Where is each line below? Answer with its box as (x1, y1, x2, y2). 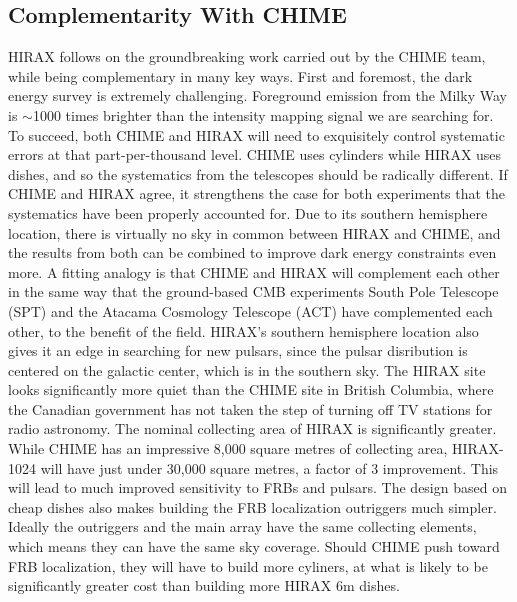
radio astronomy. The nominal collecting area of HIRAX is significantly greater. (8, 418, 497, 439)
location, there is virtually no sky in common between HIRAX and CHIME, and (8, 222, 501, 243)
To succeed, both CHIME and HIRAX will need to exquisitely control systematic (8, 124, 505, 145)
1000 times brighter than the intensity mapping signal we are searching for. (32, 104, 494, 125)
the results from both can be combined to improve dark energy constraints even (8, 242, 497, 263)
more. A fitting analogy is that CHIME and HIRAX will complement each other (8, 261, 500, 282)
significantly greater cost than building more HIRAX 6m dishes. (8, 575, 400, 596)
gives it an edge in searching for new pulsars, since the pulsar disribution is (8, 340, 468, 361)
